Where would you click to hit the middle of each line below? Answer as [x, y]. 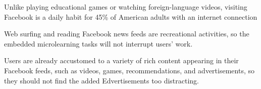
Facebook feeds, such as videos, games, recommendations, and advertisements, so [129, 70]
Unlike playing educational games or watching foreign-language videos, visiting [126, 7]
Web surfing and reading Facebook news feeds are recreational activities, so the [127, 34]
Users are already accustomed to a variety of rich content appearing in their [121, 60]
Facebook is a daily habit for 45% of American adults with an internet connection [131, 16]
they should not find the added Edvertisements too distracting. [102, 80]
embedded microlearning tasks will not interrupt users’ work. [98, 43]
